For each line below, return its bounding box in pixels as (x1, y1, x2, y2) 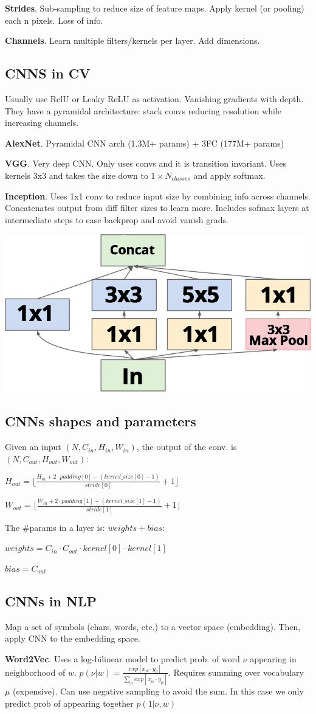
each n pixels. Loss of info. (5, 13, 103, 26)
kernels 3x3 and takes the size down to (5, 168, 148, 181)
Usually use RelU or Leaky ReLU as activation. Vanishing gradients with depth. (5, 92, 304, 105)
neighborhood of (5, 665, 66, 678)
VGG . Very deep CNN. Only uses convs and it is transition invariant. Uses (5, 157, 287, 170)
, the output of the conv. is (136, 440, 237, 453)
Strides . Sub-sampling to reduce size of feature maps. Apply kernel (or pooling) (5, 2, 304, 14)
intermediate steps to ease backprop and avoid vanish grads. (5, 213, 228, 226)
